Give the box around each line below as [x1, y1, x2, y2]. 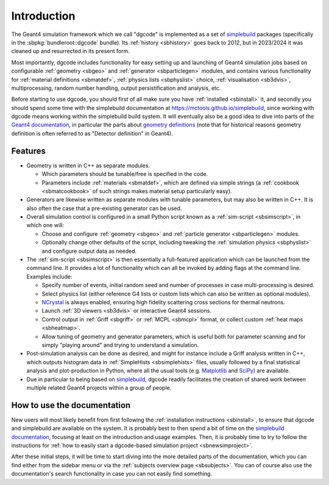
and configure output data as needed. [41, 247, 137, 255]
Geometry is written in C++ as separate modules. [26, 162, 150, 169]
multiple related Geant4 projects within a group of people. [26, 384, 172, 391]
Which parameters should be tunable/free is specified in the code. [41, 170, 208, 178]
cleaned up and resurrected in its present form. [11, 48, 130, 55]
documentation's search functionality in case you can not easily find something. [11, 470, 213, 478]
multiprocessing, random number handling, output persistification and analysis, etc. [11, 84, 221, 92]
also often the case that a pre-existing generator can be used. [26, 205, 182, 212]
